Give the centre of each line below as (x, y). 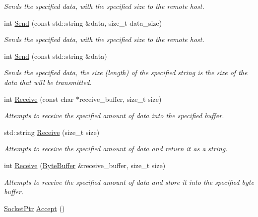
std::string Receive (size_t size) (52, 132)
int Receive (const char (39, 99)
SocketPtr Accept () (34, 208)
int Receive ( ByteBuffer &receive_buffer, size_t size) (85, 165)
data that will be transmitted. (48, 82)
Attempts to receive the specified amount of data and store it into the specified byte (129, 182)
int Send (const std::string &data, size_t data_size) (83, 22)
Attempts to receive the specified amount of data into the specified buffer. (114, 115)
